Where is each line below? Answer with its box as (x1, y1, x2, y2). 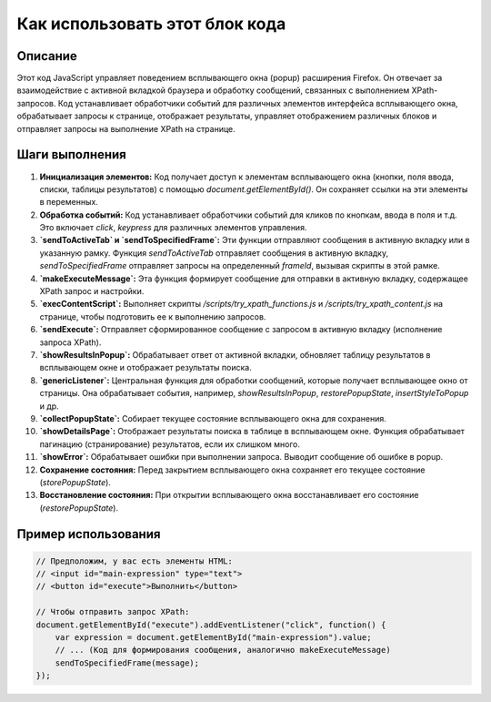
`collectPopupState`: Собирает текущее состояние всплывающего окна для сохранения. (39, 412, 386, 423)
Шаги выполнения (16, 147, 126, 163)
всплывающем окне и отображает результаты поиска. (39, 362, 252, 373)
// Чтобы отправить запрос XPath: (35, 606, 190, 617)
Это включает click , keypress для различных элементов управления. (39, 222, 307, 233)
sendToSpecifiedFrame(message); (55, 657, 200, 668)
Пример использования (16, 526, 161, 542)
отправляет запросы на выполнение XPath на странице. (16, 123, 235, 134)
